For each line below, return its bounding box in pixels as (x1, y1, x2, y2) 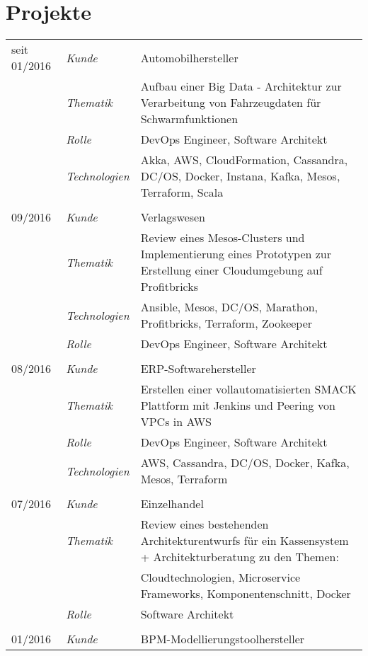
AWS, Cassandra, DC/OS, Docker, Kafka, (140, 454, 350, 471)
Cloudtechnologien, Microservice (140, 569, 301, 586)
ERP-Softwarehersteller (140, 360, 256, 377)
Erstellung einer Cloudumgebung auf (140, 262, 323, 279)
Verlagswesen (140, 209, 205, 226)
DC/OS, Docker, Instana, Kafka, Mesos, (140, 168, 340, 185)
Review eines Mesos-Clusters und (140, 229, 305, 246)
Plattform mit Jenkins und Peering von (140, 397, 335, 414)
